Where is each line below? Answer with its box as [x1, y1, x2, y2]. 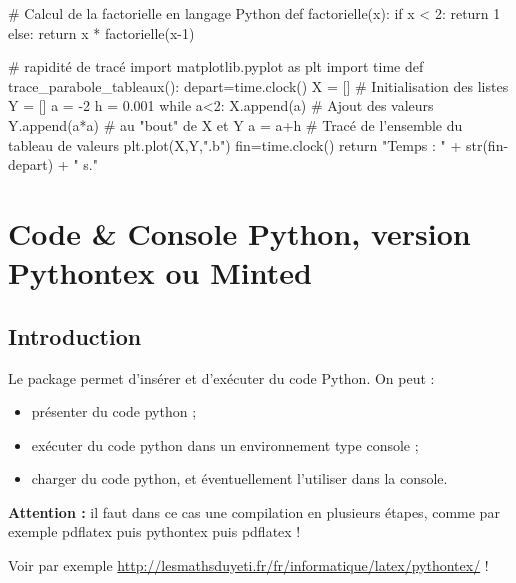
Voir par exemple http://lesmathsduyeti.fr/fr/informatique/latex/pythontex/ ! [8, 555, 489, 576]
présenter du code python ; [31, 401, 197, 422]
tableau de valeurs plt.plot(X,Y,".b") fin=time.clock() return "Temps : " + [8, 134, 462, 155]
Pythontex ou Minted [8, 252, 312, 293]
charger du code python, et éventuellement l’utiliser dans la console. [31, 468, 448, 489]
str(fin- [465, 134, 509, 155]
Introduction [8, 320, 142, 351]
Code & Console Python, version [8, 212, 471, 253]
